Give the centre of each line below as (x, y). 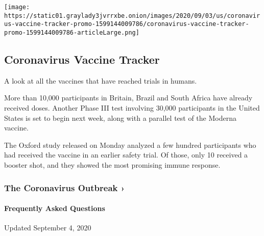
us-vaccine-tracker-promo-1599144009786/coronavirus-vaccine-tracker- (127, 24)
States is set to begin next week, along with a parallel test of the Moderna (120, 117)
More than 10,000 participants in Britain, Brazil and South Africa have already (128, 98)
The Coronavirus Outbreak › (65, 187)
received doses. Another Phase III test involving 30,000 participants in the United (132, 108)
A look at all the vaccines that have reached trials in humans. (101, 80)
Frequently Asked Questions (55, 208)
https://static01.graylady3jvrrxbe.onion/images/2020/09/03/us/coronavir (132, 16)
